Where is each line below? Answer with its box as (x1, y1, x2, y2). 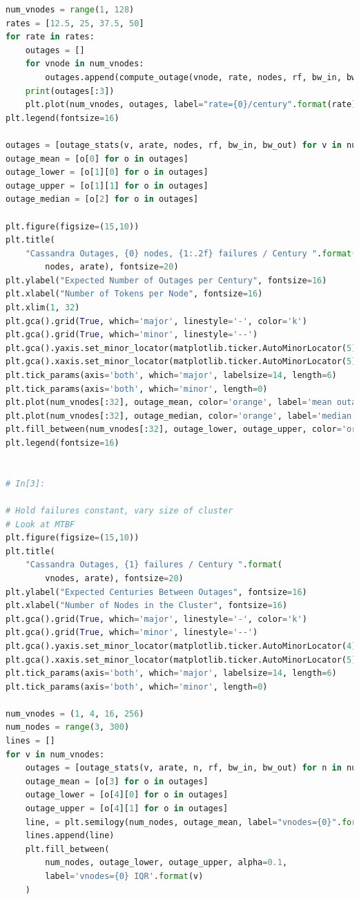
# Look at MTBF (6, 519, 75, 529)
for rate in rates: (6, 32, 95, 42)
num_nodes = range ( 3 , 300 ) (6, 722, 130, 732)
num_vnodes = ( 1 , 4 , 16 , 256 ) (6, 708, 144, 719)
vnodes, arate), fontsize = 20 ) (45, 573, 184, 583)
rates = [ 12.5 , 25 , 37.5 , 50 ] (6, 18, 144, 28)
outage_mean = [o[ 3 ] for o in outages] (25, 776, 208, 786)
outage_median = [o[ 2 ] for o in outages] (6, 194, 199, 205)
